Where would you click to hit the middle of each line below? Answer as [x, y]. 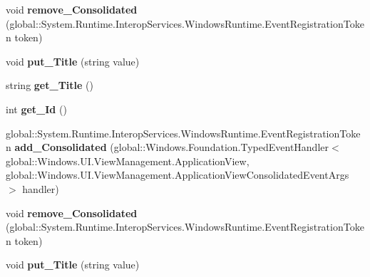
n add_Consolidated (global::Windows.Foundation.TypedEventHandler [167, 147]
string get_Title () [50, 85]
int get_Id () [36, 109]
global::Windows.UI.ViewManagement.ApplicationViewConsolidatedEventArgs [178, 175]
